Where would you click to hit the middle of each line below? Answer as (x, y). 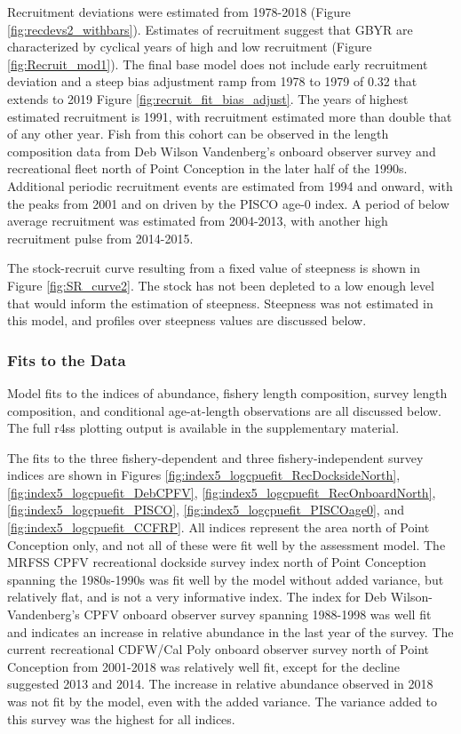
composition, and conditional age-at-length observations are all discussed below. (224, 410)
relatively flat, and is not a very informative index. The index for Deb (197, 597)
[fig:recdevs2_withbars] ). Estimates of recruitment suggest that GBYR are (210, 29)
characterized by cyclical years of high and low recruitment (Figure (190, 47)
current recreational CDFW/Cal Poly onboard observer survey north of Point (218, 649)
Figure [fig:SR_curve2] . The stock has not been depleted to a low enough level (221, 285)
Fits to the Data (67, 359)
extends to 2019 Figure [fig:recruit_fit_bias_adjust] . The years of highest (208, 98)
